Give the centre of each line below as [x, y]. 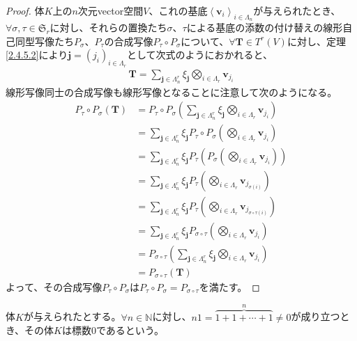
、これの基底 [178, 10]
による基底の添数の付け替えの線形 [265, 27]
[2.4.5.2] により [37, 55]
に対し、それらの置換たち [108, 27]
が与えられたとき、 [297, 10]
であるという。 [130, 330]
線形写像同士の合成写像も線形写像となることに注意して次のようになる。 [172, 92]
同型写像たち [44, 41]
